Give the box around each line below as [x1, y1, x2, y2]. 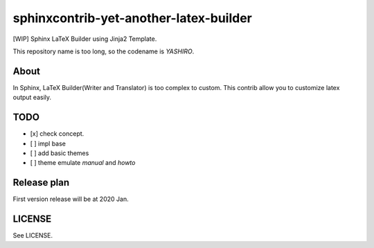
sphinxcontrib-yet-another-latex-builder [12, 10, 252, 26]
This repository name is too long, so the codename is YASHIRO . [12, 47, 195, 55]
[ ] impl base [30, 139, 66, 148]
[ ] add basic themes [30, 149, 89, 157]
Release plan [12, 177, 70, 188]
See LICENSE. [12, 231, 53, 240]
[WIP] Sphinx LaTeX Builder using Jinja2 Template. [12, 35, 157, 43]
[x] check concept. [30, 130, 84, 138]
